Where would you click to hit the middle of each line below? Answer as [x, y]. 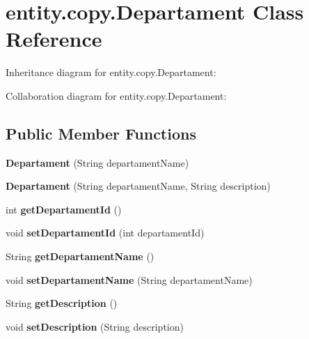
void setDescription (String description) [95, 326]
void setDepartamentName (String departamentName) [129, 279]
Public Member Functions [101, 133]
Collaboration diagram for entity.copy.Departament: [116, 95]
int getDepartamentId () [64, 209]
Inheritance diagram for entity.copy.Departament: [111, 72]
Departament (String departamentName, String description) [138, 186]
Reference [54, 39]
